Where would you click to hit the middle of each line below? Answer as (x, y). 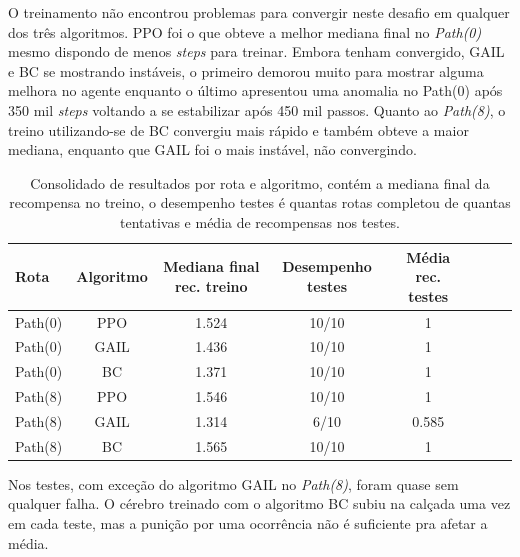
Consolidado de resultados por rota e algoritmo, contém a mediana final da (260, 182)
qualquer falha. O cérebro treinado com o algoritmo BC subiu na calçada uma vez (259, 503)
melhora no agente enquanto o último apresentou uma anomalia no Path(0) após (255, 90)
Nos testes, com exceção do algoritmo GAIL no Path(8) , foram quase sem (233, 483)
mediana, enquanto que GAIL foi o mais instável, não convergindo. (212, 149)
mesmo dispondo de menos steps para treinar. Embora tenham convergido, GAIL (256, 51)
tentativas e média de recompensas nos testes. (260, 221)
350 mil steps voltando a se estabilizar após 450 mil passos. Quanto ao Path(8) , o (257, 109)
